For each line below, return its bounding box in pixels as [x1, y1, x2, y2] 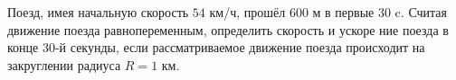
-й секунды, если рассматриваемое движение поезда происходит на [54, 38, 425, 57]
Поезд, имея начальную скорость [7, 3, 189, 21]
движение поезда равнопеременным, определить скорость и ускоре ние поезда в [7, 20, 449, 39]
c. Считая [394, 3, 448, 21]
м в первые [312, 3, 375, 21]
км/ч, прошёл [209, 3, 286, 21]
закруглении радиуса [7, 55, 121, 74]
